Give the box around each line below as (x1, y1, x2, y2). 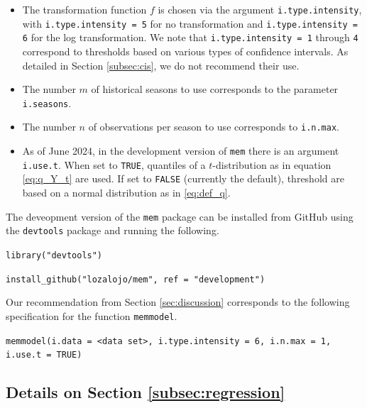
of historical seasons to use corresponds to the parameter (91, 82, 339, 97)
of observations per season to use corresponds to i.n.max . (88, 119, 339, 134)
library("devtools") (6, 250, 103, 260)
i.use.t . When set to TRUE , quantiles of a (22, 157, 206, 172)
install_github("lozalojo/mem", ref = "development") (6, 274, 265, 285)
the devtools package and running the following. (6, 223, 219, 238)
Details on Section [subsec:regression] (6, 381, 285, 403)
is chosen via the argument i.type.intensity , (158, 2, 362, 16)
